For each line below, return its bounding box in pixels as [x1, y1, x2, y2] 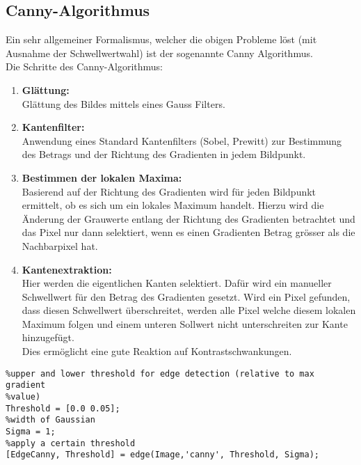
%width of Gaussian [6, 415, 95, 425]
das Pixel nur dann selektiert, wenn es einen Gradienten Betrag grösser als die [22, 225, 355, 239]
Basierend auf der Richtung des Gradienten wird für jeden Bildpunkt [22, 184, 316, 198]
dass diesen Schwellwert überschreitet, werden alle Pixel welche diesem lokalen [22, 303, 356, 317]
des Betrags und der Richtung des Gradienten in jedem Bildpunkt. [22, 147, 306, 161]
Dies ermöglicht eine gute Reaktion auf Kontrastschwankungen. [22, 344, 292, 358]
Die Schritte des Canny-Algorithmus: [6, 59, 163, 74]
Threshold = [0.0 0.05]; [6, 403, 120, 413]
